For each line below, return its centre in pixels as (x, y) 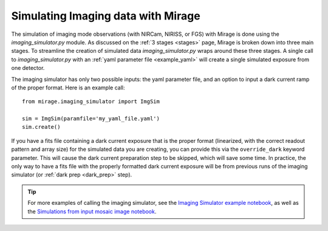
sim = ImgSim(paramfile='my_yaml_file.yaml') (91, 119)
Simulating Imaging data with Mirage (106, 16)
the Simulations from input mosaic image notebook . (92, 211)
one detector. (28, 68)
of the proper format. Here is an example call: (68, 88)
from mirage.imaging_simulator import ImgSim (91, 102)
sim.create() (41, 127)
